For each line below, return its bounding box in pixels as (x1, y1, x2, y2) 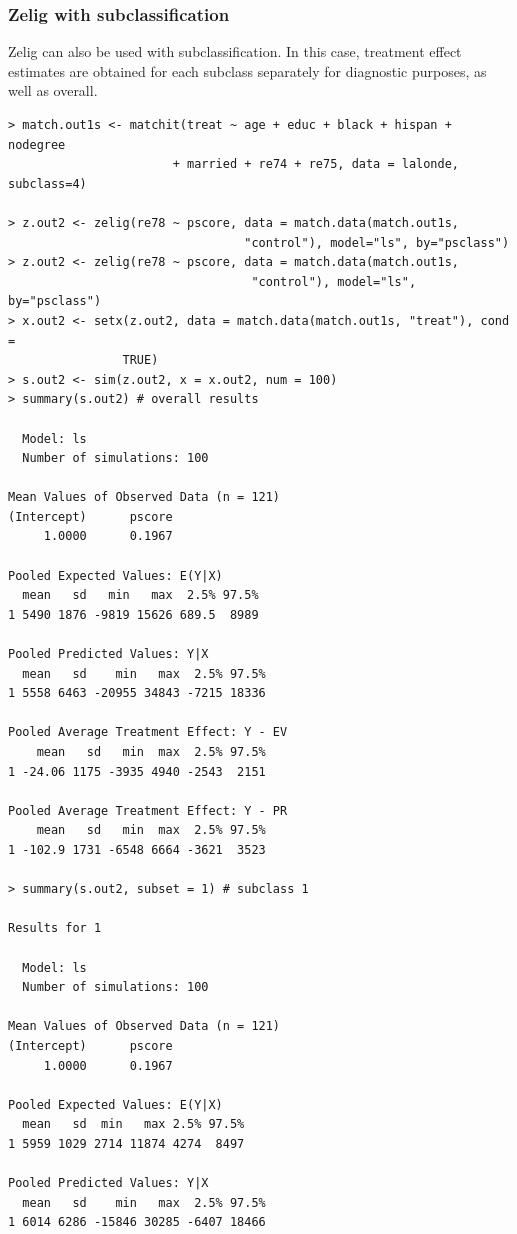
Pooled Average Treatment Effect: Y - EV (8, 725, 288, 740)
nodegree (8, 137, 66, 152)
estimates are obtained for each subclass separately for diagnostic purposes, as (8, 60, 487, 81)
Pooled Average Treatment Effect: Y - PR (8, 803, 288, 818)
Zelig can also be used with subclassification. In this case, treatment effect (8, 41, 462, 62)
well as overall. (8, 80, 98, 101)
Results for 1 (8, 921, 102, 936)
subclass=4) (8, 176, 87, 191)
